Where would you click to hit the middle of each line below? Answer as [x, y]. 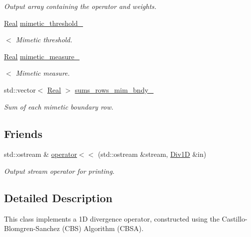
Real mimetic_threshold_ [43, 23]
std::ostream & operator [41, 154]
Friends [23, 133]
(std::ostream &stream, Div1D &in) [152, 154]
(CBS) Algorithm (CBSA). [103, 228]
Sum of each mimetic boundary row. [59, 106]
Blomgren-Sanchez [32, 228]
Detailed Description [58, 197]
